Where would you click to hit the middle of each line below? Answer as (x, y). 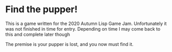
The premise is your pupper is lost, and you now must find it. (69, 44)
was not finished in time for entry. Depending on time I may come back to (83, 29)
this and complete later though (38, 34)
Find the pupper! (42, 9)
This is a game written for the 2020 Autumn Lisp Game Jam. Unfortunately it (86, 23)
